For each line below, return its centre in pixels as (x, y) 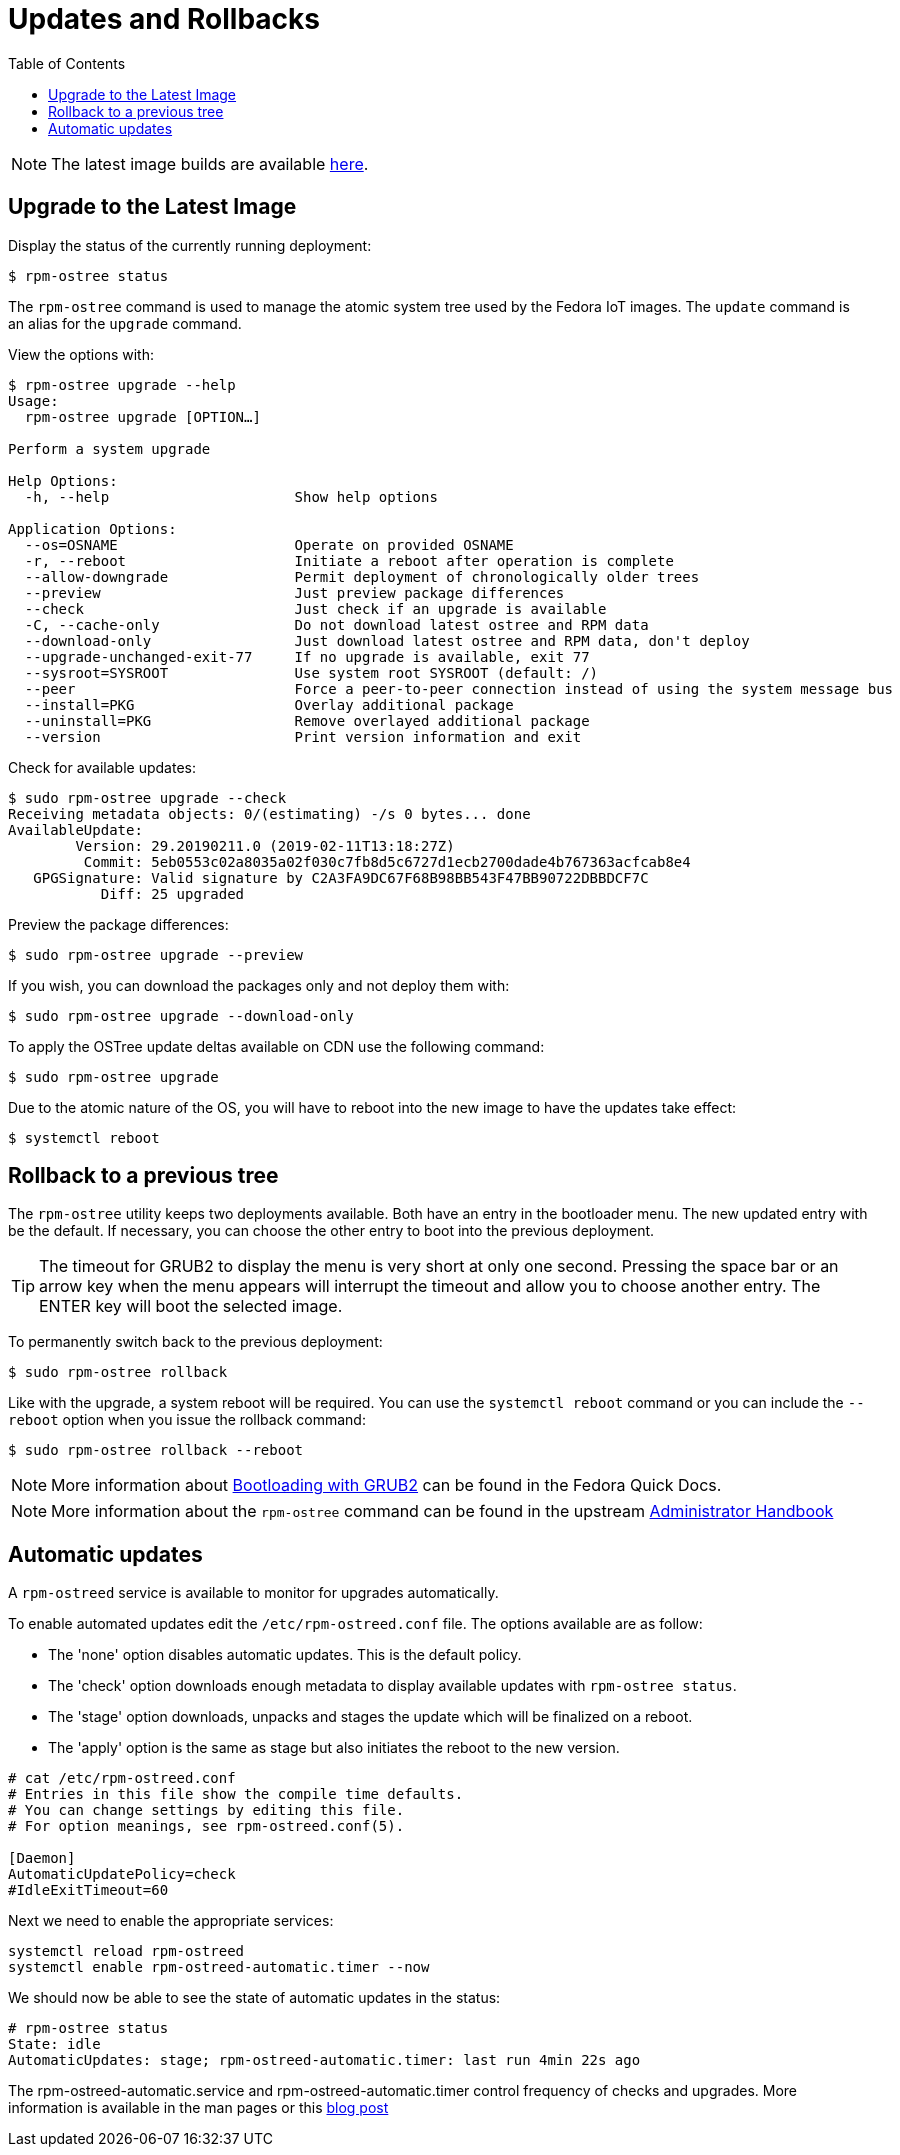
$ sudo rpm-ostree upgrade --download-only (181, 1015)
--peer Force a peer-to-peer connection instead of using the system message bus (459, 688)
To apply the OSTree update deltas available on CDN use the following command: (276, 1046)
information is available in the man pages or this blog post (198, 2108)
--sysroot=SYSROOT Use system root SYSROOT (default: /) (311, 672)
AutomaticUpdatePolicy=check (122, 1874)
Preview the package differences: (118, 924)
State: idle (54, 2044)
